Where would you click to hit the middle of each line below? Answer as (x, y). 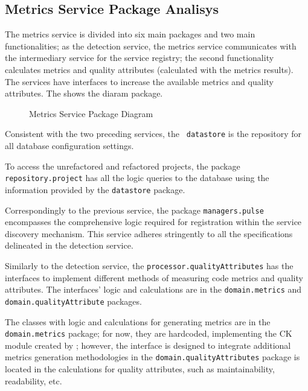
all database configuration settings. (69, 146)
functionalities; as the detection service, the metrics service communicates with (151, 46)
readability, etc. (34, 380)
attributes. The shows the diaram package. (84, 93)
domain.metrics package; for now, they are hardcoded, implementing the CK (149, 333)
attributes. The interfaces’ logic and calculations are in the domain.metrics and (153, 289)
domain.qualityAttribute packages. (73, 301)
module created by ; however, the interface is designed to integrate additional (148, 345)
